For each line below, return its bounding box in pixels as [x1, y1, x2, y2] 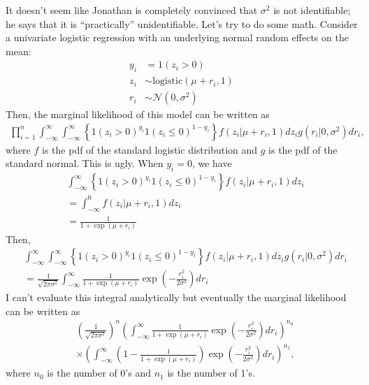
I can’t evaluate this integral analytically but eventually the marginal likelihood [6, 290, 347, 305]
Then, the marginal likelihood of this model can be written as [6, 107, 270, 122]
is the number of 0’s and [47, 365, 151, 380]
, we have [191, 156, 232, 170]
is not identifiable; [273, 3, 351, 17]
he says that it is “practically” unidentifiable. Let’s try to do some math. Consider [6, 16, 358, 31]
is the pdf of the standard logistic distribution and [42, 142, 258, 157]
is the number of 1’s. [167, 365, 255, 380]
